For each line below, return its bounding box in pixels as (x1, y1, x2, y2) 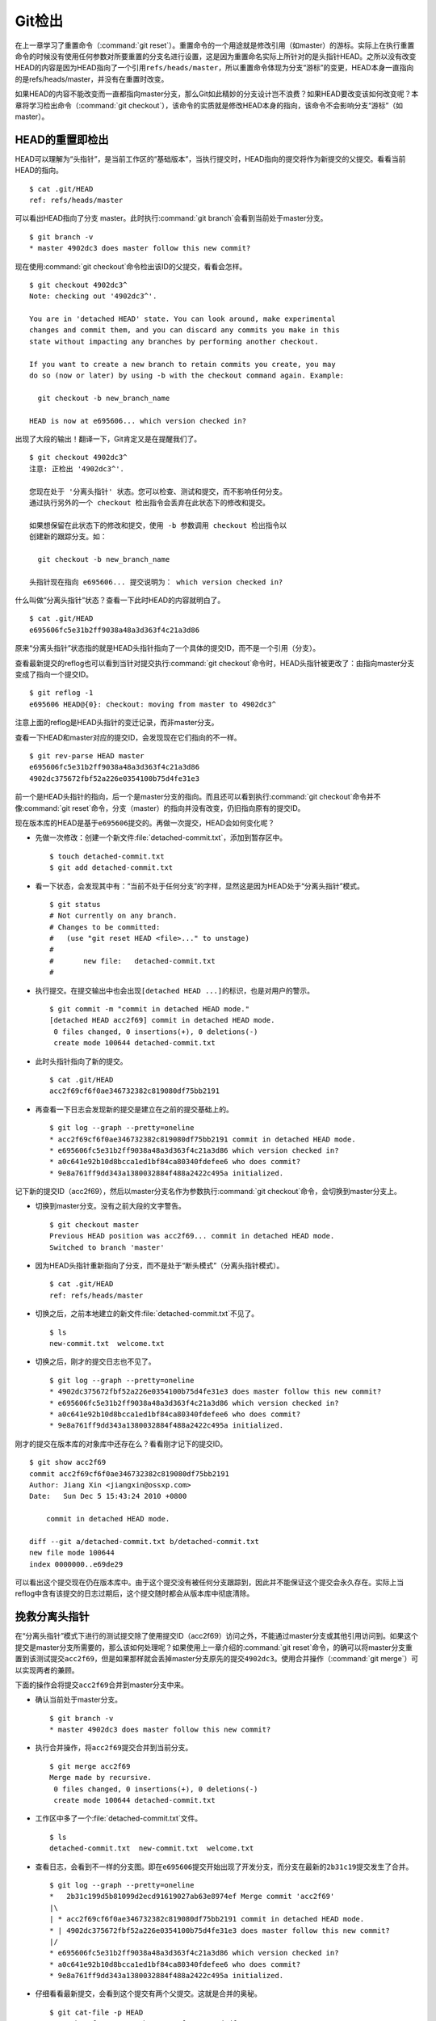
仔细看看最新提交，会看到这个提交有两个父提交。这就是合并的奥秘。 (35, 1989, 262, 1998)
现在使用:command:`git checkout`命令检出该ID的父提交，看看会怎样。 (15, 261, 247, 271)
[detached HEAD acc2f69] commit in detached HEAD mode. (49, 1015, 275, 1025)
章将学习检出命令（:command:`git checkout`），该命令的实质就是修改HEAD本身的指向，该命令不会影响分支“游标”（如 (15, 100, 404, 110)
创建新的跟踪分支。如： (29, 532, 107, 542)
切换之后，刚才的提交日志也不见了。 (35, 1356, 156, 1366)
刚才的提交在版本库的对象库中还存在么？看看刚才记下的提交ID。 (15, 1439, 228, 1449)
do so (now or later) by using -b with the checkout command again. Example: (29, 371, 345, 380)
